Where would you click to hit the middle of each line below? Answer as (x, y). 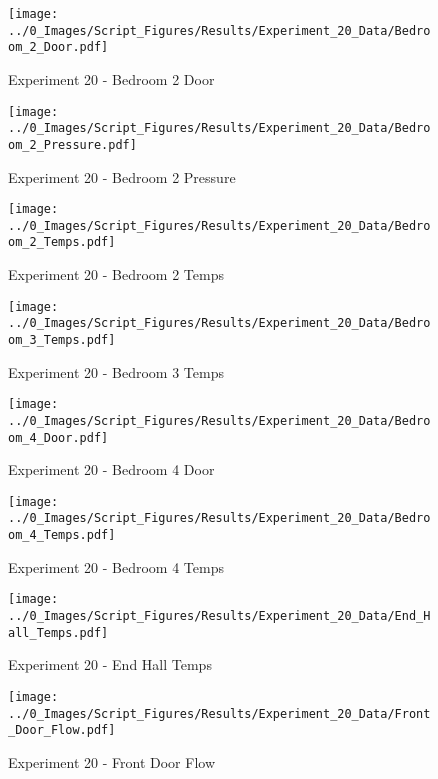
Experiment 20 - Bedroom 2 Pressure (122, 176)
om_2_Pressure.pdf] (72, 144)
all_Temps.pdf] (58, 632)
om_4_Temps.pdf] (62, 535)
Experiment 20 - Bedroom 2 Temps (116, 274)
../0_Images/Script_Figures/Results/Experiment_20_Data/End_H (219, 616)
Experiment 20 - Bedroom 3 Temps (116, 371)
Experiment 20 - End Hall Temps (110, 664)
